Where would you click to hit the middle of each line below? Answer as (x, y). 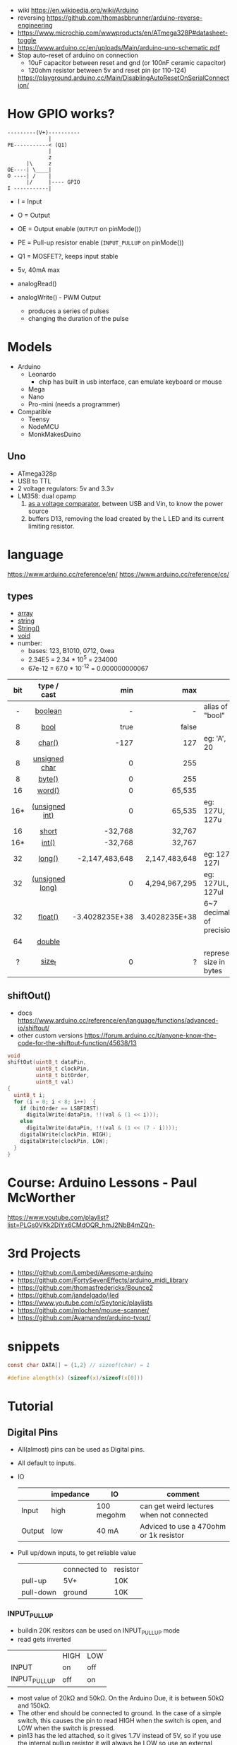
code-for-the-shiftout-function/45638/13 (77, 1042)
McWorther (41, 1198)
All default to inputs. (47, 1463)
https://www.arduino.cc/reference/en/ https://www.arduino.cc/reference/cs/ (119, 574)
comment (183, 1494)
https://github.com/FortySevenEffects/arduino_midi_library (103, 1280)
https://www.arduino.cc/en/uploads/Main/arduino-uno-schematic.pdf (119, 48)
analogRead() (37, 283)
